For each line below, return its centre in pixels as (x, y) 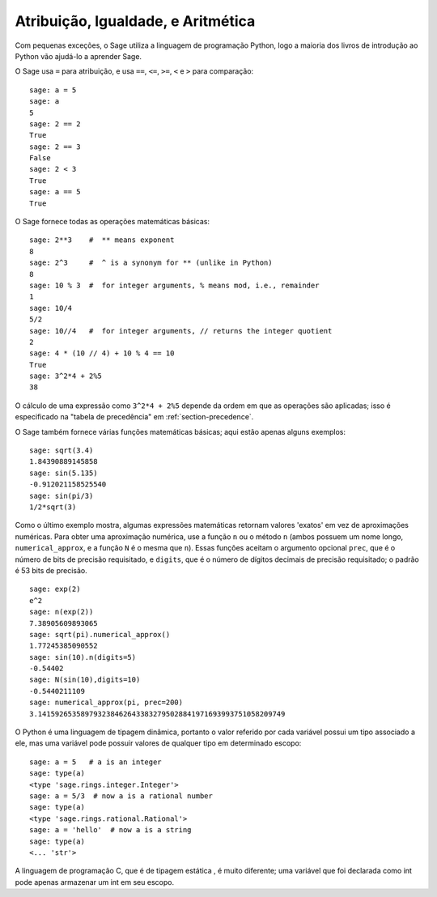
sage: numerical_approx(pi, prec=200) (106, 703)
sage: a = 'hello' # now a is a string (110, 830)
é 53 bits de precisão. (51, 570)
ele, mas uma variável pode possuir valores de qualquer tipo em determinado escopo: (158, 743)
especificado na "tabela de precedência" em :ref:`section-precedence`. (134, 417)
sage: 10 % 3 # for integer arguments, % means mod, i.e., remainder (174, 285)
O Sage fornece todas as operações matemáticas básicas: (112, 222)
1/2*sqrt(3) (53, 507)
